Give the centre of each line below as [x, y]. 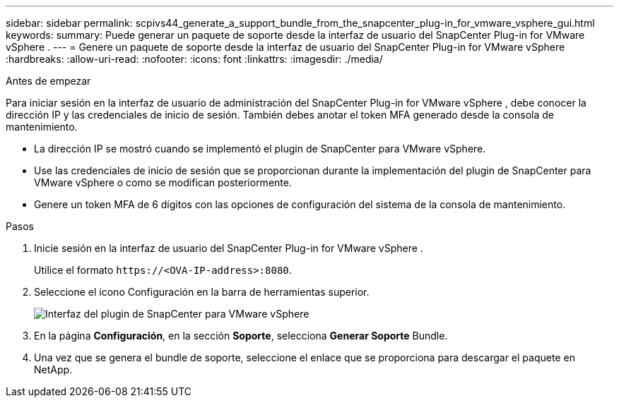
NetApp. [53, 369]
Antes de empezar [48, 81]
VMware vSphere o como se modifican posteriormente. [163, 182]
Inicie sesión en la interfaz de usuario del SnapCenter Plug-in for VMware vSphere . [229, 248]
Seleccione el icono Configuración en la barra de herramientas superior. [202, 292]
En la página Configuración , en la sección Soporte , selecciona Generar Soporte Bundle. [241, 336]
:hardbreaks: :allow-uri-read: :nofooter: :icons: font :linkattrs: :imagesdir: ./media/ [194, 59]
